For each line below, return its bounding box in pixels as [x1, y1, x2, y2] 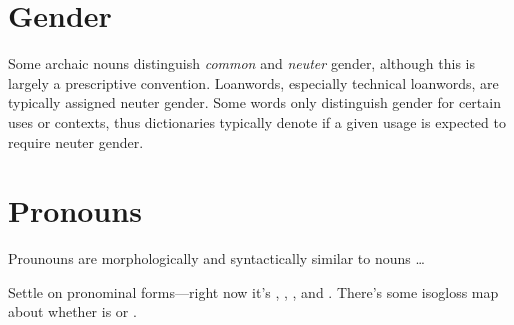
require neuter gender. [8, 131, 144, 152]
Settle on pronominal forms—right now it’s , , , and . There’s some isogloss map [8, 281, 499, 302]
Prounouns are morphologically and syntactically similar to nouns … [8, 248, 425, 269]
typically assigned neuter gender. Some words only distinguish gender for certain [8, 92, 501, 113]
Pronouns [8, 190, 142, 231]
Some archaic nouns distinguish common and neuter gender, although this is [8, 53, 475, 74]
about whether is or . [8, 301, 137, 322]
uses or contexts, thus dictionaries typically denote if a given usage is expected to [8, 111, 506, 132]
